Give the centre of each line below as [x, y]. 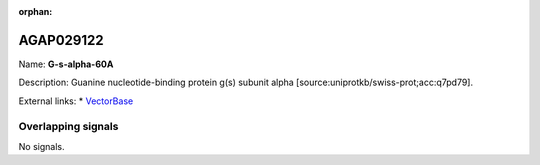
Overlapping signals [68, 127]
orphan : [35, 11]
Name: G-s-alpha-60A [66, 64]
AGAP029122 [61, 40]
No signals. [41, 146]
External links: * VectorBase [76, 101]
